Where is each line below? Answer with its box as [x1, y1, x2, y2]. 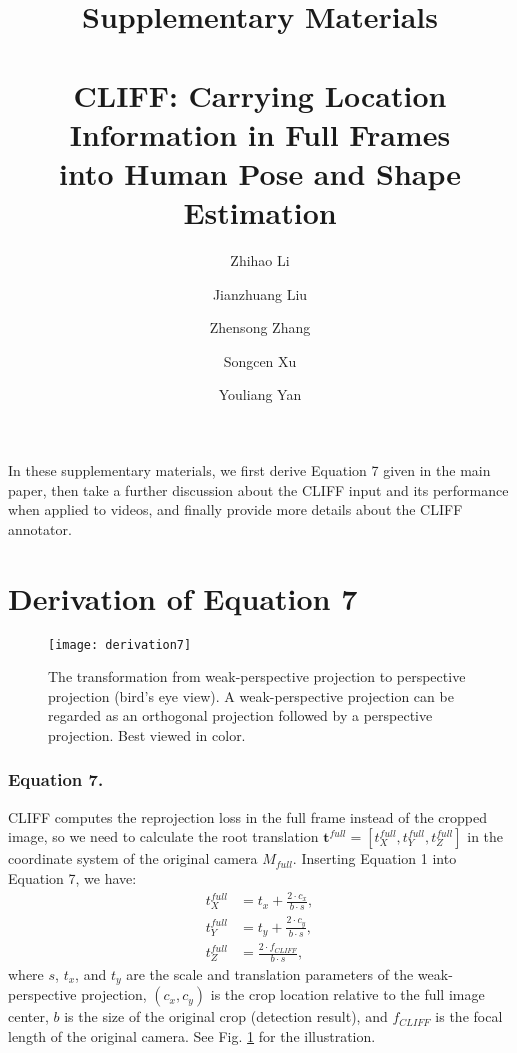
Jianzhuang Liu [212, 283, 308, 304]
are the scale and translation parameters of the [126, 963, 414, 984]
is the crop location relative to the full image [210, 984, 485, 1005]
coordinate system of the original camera [8, 848, 258, 869]
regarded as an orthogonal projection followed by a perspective [48, 705, 433, 726]
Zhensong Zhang [209, 317, 311, 338]
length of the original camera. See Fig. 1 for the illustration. [8, 1025, 376, 1046]
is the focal [435, 1006, 503, 1027]
